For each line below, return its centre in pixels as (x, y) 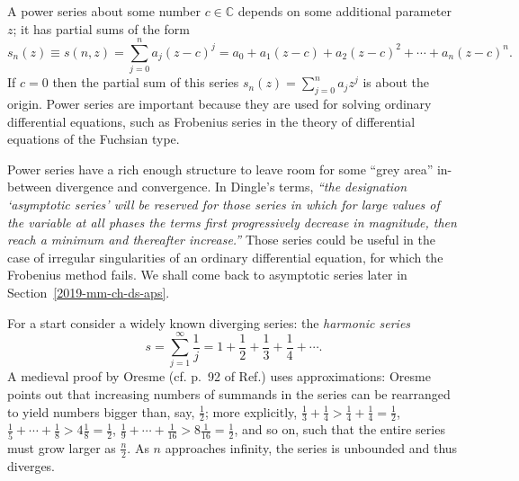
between (30, 187)
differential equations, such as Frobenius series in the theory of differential (211, 121)
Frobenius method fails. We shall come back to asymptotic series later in (207, 275)
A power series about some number (104, 11)
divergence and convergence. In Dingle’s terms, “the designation (232, 187)
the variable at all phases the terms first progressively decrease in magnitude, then (232, 222)
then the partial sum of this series (146, 82)
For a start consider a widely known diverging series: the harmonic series (209, 322)
